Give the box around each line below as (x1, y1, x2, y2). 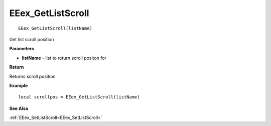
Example (9, 82, 28, 88)
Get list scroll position (9, 36, 54, 42)
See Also (9, 105, 29, 111)
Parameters (9, 46, 35, 52)
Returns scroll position (9, 73, 56, 79)
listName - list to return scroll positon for (22, 55, 106, 61)
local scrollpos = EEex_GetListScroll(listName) (18, 94, 140, 100)
